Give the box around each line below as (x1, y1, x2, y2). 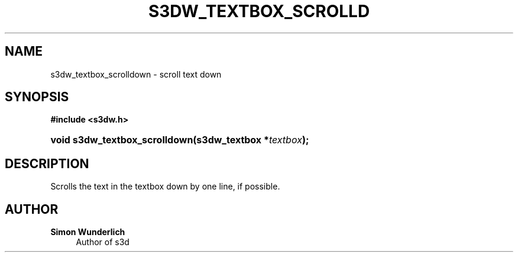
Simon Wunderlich (50, 227, 125, 237)
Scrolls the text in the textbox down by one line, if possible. (50, 181, 280, 192)
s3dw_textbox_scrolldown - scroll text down (50, 69, 222, 79)
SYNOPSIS (5, 89, 69, 105)
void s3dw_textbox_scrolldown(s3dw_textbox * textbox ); (50, 134, 309, 146)
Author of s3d (76, 237, 129, 248)
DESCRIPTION (5, 156, 89, 171)
